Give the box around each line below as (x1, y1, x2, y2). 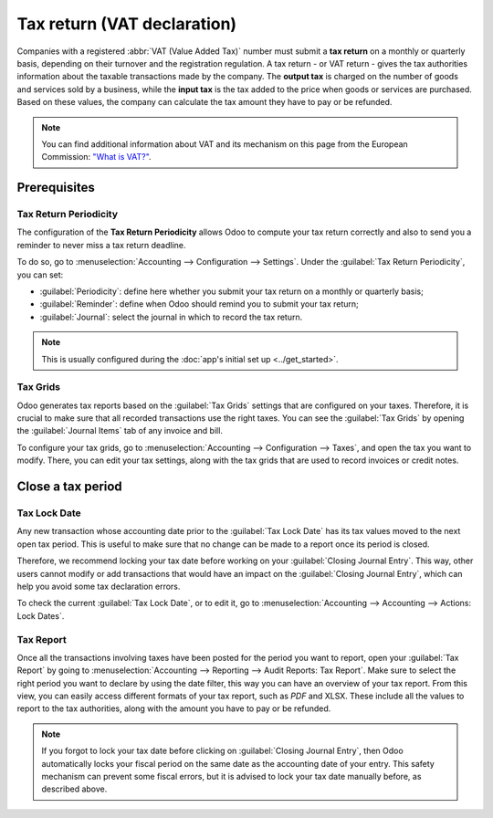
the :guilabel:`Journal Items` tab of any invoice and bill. (16, 425, 224, 436)
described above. (41, 783, 108, 794)
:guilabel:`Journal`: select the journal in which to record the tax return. (39, 311, 303, 322)
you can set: (16, 269, 64, 280)
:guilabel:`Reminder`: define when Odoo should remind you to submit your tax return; (39, 299, 360, 309)
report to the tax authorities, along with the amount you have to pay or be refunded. (16, 703, 331, 714)
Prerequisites (16, 180, 95, 195)
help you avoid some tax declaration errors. (16, 581, 181, 592)
